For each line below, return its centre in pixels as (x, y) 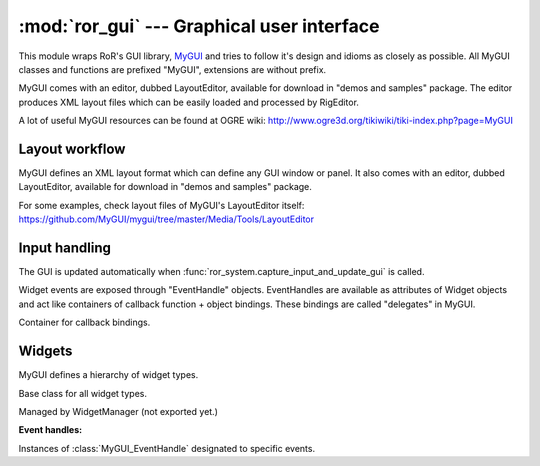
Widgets (45, 351)
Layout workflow (72, 148)
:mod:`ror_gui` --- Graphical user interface (199, 26)
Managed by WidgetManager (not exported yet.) (118, 411)
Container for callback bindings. (84, 322)
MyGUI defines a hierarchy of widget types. (108, 375)
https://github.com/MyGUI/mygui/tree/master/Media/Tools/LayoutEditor (166, 219)
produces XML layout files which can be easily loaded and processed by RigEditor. (189, 102)
